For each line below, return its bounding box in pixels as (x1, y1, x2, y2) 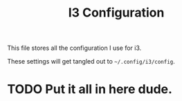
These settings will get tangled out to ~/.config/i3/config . (7, 57, 175, 66)
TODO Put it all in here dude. (7, 82, 173, 98)
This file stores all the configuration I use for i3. (7, 44, 142, 53)
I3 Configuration (68, 5, 165, 21)
